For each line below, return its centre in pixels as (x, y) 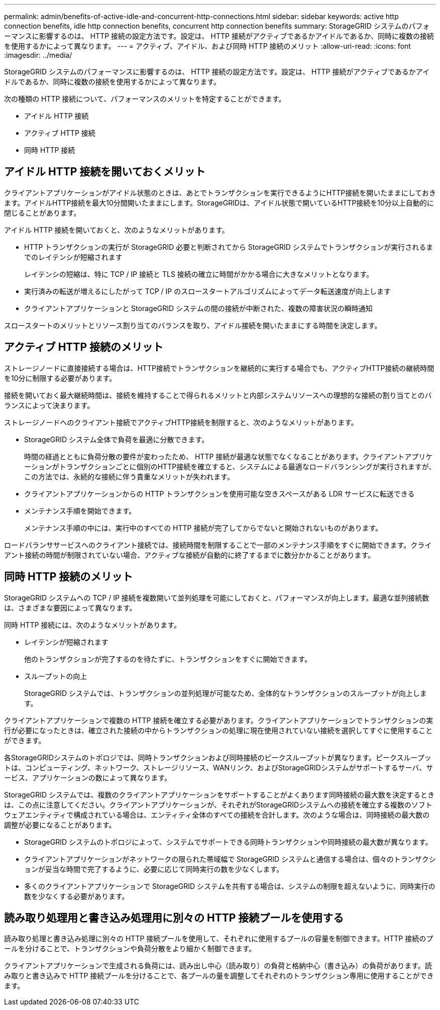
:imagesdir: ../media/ (38, 55)
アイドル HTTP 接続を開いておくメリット (105, 172)
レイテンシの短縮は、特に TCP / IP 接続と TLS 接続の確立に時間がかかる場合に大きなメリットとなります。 (199, 274)
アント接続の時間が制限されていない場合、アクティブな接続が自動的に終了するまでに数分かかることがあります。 (190, 555)
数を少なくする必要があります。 (77, 896)
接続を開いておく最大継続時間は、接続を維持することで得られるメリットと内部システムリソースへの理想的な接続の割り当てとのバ (218, 395)
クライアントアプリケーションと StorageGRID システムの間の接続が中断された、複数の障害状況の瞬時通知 (198, 308)
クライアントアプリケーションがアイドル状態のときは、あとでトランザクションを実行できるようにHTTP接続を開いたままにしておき (220, 192)
